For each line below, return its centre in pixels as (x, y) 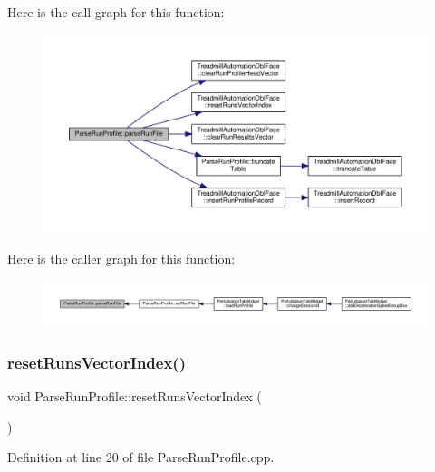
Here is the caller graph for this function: (121, 259)
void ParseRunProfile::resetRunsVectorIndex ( (135, 396)
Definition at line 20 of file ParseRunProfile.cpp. (141, 457)
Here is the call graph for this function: (116, 12)
